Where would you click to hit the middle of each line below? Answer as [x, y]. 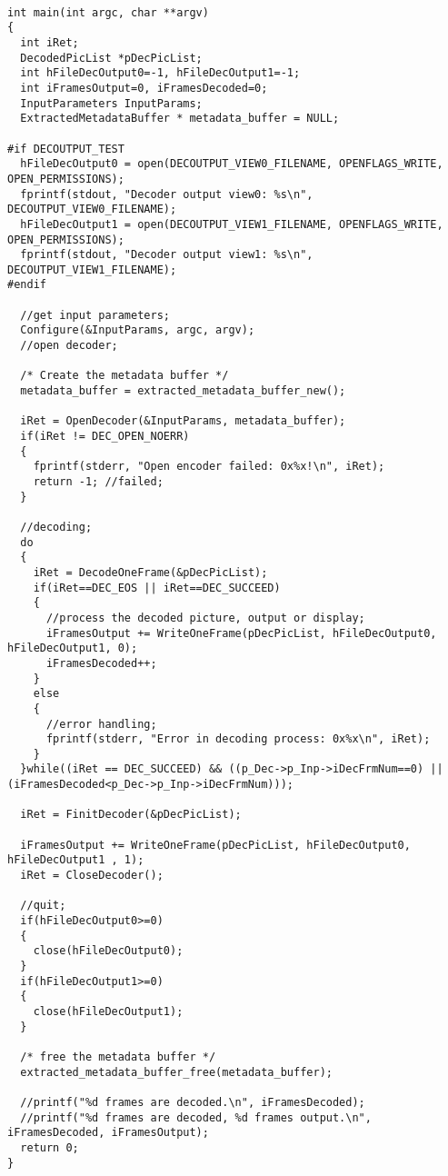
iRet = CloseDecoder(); [92, 876]
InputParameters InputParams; [111, 103]
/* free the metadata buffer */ [118, 1056]
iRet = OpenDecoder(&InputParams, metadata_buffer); [183, 421]
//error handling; [101, 724]
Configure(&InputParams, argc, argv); [138, 330]
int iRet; [50, 42]
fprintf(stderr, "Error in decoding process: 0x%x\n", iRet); [238, 739]
